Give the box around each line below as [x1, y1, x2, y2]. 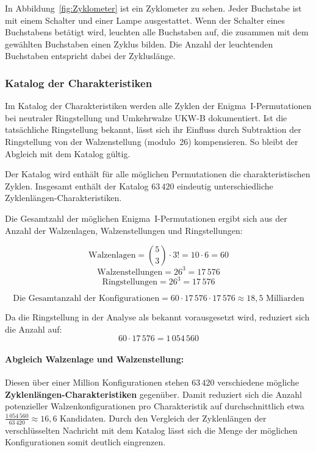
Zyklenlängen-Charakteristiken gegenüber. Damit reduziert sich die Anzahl [5, 387, 302, 400]
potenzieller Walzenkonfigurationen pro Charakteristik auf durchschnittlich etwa [5, 400, 304, 412]
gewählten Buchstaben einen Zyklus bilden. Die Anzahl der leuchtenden [5, 37, 273, 50]
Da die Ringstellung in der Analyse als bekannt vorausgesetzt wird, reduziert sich [5, 311, 310, 323]
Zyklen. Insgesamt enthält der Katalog [5, 179, 149, 192]
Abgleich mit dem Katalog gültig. [5, 147, 131, 160]
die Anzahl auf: [5, 322, 62, 335]
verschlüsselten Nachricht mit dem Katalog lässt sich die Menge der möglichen [5, 423, 298, 436]
